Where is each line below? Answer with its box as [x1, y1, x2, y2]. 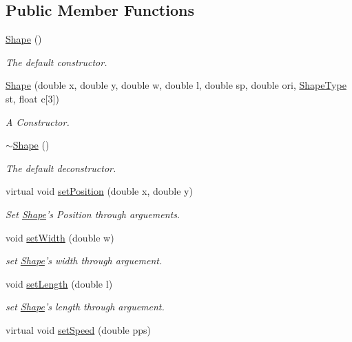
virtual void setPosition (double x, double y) [6, 184, 193, 198]
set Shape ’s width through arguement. [6, 253, 163, 268]
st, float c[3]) [6, 91, 59, 105]
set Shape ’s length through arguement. [6, 299, 165, 314]
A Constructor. [6, 114, 70, 129]
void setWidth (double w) [6, 230, 114, 244]
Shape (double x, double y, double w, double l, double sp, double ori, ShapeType [6, 78, 346, 92]
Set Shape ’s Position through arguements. [6, 206, 180, 221]
